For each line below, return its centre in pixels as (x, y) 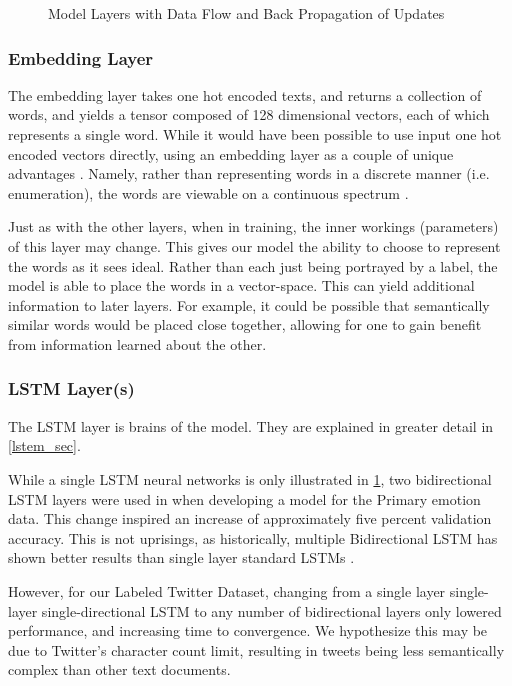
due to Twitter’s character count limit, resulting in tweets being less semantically (256, 649)
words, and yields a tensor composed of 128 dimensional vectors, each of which (249, 114)
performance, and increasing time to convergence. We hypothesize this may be (248, 630)
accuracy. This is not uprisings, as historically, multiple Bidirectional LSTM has (253, 537)
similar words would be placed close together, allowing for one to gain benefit (245, 324)
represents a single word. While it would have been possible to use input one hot (255, 134)
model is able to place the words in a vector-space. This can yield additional (241, 285)
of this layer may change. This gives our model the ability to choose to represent (254, 245)
